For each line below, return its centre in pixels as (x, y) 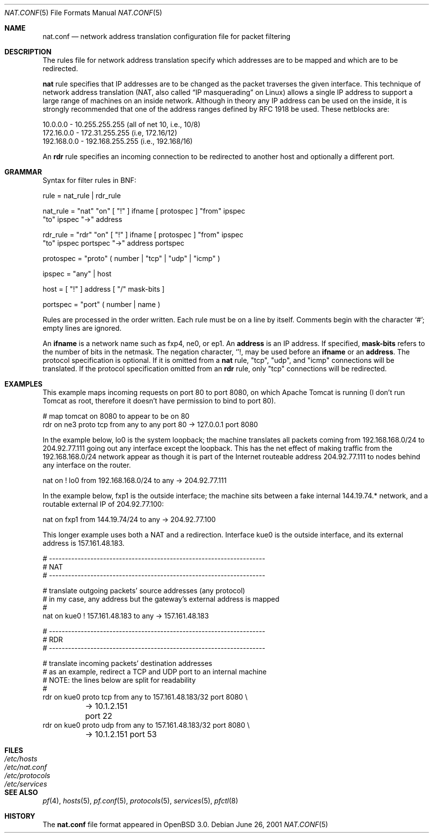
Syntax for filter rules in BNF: (89, 180)
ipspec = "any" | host (77, 274)
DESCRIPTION (28, 52)
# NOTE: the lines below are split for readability (119, 680)
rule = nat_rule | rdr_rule (82, 196)
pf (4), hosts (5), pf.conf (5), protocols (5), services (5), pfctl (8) (140, 801)
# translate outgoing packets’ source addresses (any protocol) (144, 591)
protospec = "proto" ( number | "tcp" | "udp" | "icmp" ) (131, 258)
